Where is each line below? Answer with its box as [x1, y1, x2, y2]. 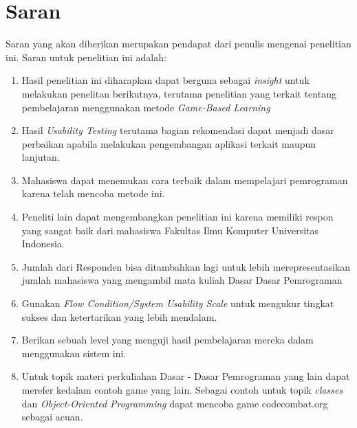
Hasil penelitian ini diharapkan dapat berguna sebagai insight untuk [21, 73, 310, 87]
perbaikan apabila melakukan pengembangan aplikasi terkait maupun [21, 136, 316, 150]
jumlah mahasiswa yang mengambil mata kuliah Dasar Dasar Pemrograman [21, 273, 343, 287]
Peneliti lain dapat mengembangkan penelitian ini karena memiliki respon [21, 210, 334, 224]
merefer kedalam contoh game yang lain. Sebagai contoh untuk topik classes [21, 383, 343, 396]
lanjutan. [21, 150, 60, 164]
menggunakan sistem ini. [21, 346, 127, 360]
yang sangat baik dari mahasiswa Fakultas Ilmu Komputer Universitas [21, 223, 319, 237]
